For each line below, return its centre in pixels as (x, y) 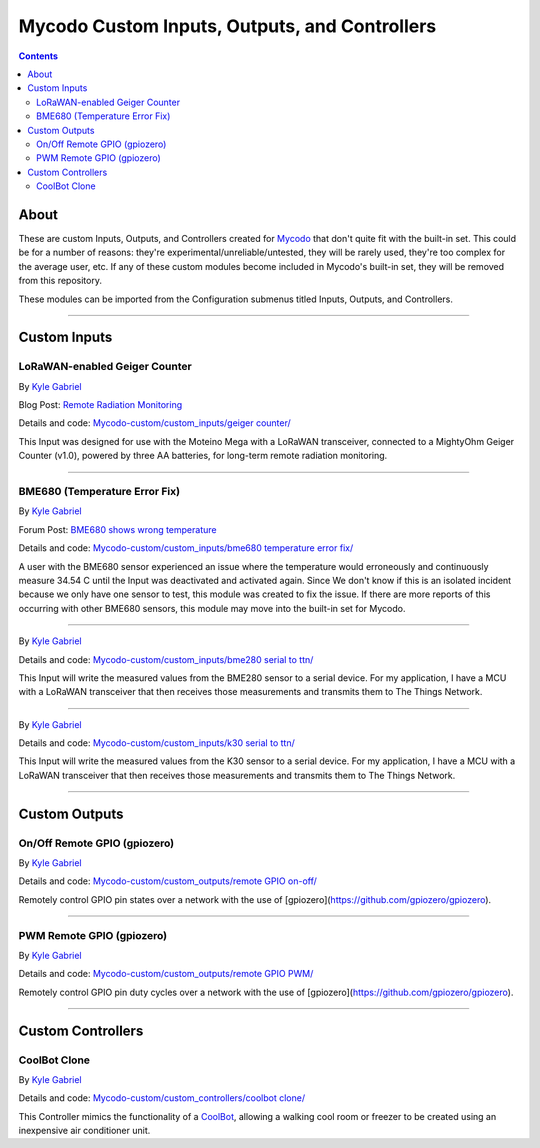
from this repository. (60, 281)
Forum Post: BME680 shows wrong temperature (117, 529)
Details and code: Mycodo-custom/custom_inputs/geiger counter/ (155, 423)
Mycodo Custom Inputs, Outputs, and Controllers (227, 26)
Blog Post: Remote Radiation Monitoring (100, 405)
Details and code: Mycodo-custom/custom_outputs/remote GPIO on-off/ (167, 881)
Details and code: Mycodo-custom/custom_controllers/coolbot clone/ (161, 1098)
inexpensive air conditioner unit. (84, 1131)
